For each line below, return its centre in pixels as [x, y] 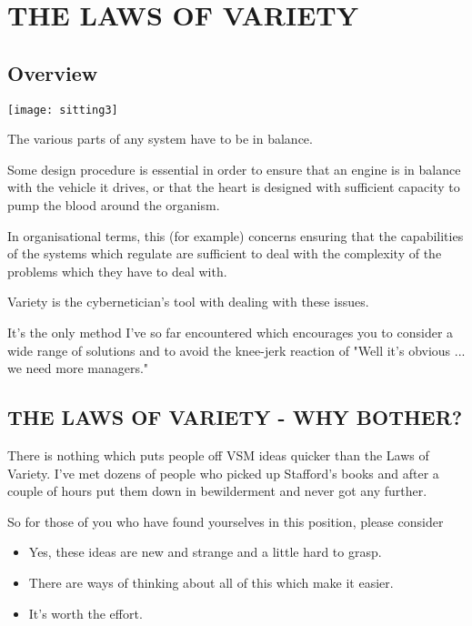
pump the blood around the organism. [114, 205]
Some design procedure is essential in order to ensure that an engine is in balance [234, 169]
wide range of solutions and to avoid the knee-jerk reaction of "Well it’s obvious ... [236, 350]
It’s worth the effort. [85, 613]
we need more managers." [78, 368]
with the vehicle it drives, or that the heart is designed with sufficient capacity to [234, 187]
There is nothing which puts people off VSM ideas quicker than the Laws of [218, 454]
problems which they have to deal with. [117, 271]
